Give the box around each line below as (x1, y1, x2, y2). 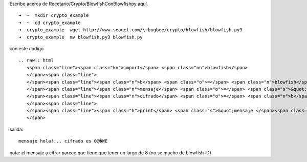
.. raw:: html (18, 57, 54, 64)
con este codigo (9, 45, 44, 51)
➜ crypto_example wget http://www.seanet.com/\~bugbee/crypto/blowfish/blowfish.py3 (18, 27, 243, 33)
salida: (9, 126, 24, 132)
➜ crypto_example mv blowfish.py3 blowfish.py (18, 34, 143, 40)
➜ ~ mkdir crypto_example (18, 13, 89, 18)
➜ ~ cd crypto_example (18, 19, 81, 26)
